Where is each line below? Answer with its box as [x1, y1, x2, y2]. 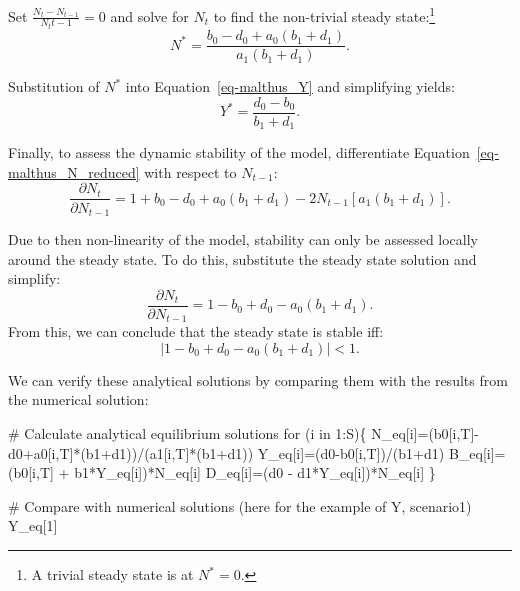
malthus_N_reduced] [8, 161, 140, 182]
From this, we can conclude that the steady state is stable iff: [8, 321, 384, 342]
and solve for [110, 5, 189, 26]
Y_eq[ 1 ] [8, 515, 58, 536]
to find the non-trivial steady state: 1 [213, 3, 436, 26]
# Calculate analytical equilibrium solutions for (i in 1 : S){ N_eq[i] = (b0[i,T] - [8, 423, 479, 444]
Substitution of [8, 76, 100, 97]
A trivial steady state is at [31, 564, 194, 585]
